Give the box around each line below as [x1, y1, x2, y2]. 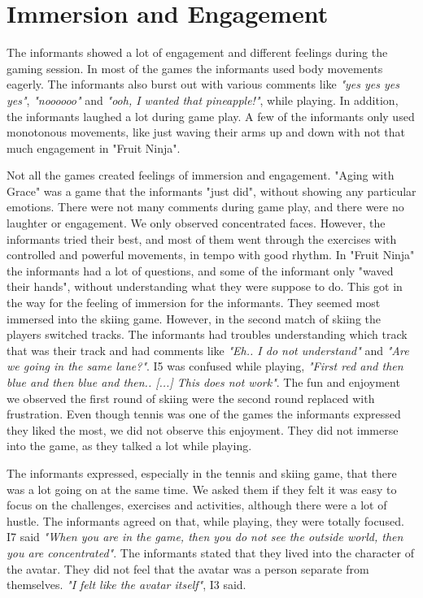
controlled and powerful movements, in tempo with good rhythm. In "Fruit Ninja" [7, 246, 415, 263]
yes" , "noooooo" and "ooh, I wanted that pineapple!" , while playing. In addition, [7, 91, 399, 108]
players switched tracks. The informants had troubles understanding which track [7, 326, 408, 343]
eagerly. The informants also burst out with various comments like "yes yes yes [7, 76, 399, 93]
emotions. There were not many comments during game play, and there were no [7, 198, 404, 215]
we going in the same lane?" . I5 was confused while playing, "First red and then [7, 357, 403, 375]
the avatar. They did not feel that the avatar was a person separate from [7, 560, 369, 577]
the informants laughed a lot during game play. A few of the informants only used [7, 107, 415, 124]
